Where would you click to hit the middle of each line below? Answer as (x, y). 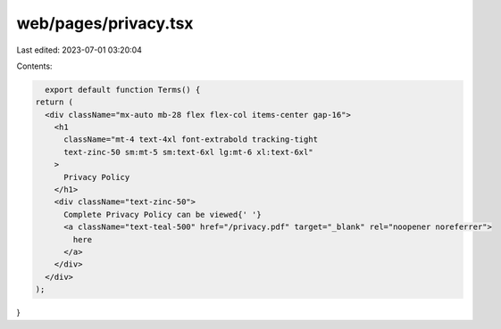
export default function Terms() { (123, 90)
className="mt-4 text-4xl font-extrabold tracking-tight (191, 140)
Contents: (34, 66)
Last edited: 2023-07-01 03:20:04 (79, 50)
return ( (54, 102)
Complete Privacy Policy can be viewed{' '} (163, 214)
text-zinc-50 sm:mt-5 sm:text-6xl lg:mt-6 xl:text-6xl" (188, 152)
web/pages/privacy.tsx (105, 23)
